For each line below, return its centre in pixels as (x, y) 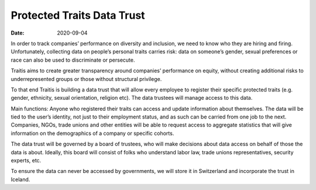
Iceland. (20, 179)
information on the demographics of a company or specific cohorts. (92, 133)
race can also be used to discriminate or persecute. (73, 60)
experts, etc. (26, 161)
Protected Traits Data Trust (78, 15)
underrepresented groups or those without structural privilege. (86, 79)
